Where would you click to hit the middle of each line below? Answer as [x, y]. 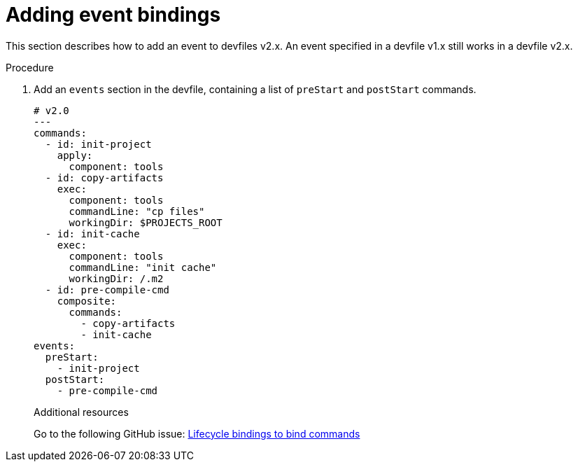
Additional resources [81, 412]
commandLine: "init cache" [143, 267]
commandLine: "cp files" [137, 211]
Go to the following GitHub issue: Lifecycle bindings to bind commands [197, 433]
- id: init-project [98, 144]
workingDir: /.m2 [116, 278]
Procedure [30, 67]
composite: [87, 301]
